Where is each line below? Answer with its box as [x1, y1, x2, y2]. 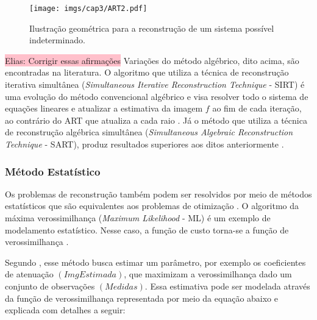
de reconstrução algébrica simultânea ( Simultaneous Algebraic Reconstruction [5, 126, 293, 138]
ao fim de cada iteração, [212, 102, 302, 115]
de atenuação [5, 268, 54, 280]
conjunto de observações [5, 279, 95, 292]
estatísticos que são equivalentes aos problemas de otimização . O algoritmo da [5, 199, 299, 212]
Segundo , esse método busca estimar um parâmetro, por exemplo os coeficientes [5, 255, 306, 268]
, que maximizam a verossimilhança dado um [124, 268, 292, 280]
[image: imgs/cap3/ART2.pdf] [29, 4, 148, 13]
